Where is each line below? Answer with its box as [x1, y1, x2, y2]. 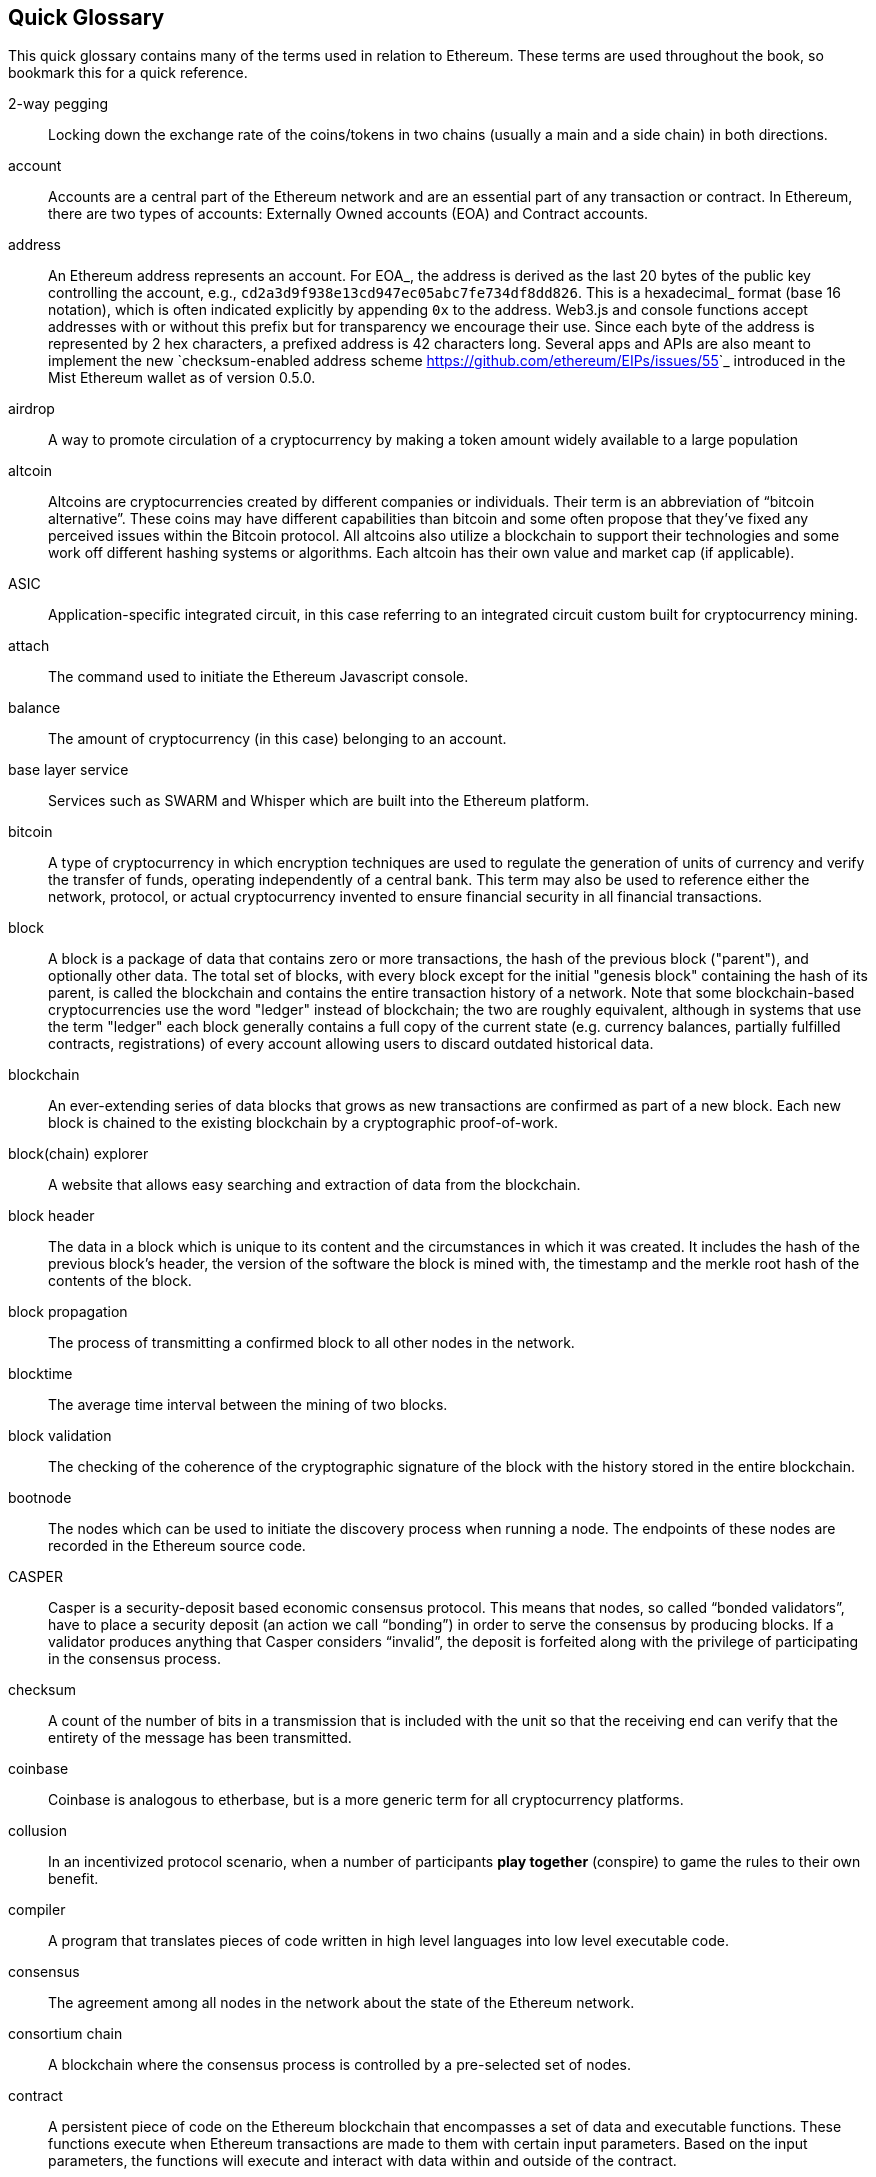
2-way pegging [8, 95, 109, 113]
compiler [8, 1901, 66, 1919]
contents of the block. [48, 1272, 192, 1290]
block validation [8, 1427, 112, 1445]
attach [8, 637, 50, 655]
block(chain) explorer [8, 1145, 149, 1163]
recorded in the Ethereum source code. [48, 1537, 306, 1555]
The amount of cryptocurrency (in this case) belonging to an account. [48, 730, 507, 748]
